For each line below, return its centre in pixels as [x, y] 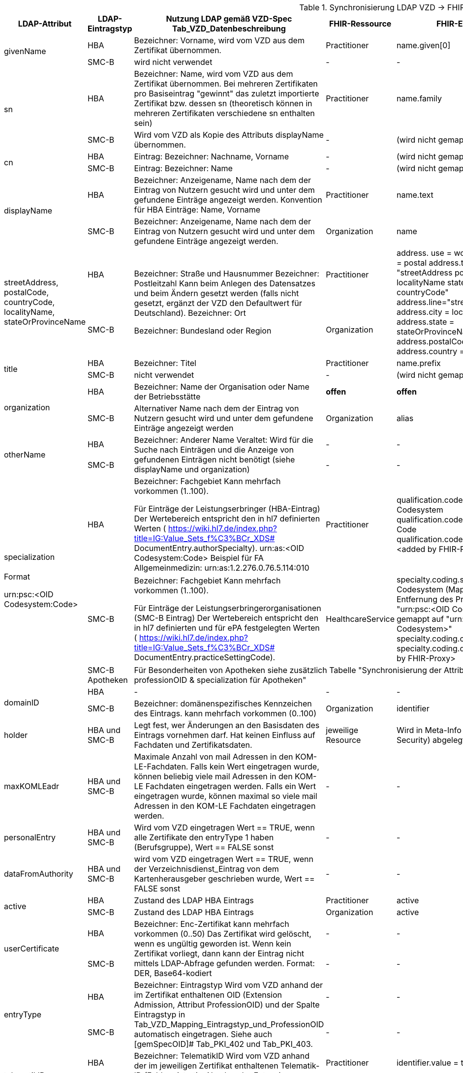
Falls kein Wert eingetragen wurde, [255, 766]
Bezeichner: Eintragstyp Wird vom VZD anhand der [229, 985]
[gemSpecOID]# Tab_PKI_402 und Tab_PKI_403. [223, 1044]
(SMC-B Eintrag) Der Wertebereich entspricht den [226, 618]
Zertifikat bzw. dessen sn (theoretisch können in [223, 103]
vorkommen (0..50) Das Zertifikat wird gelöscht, [223, 934]
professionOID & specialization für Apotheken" [220, 680]
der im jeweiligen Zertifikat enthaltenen [206, 1066]
